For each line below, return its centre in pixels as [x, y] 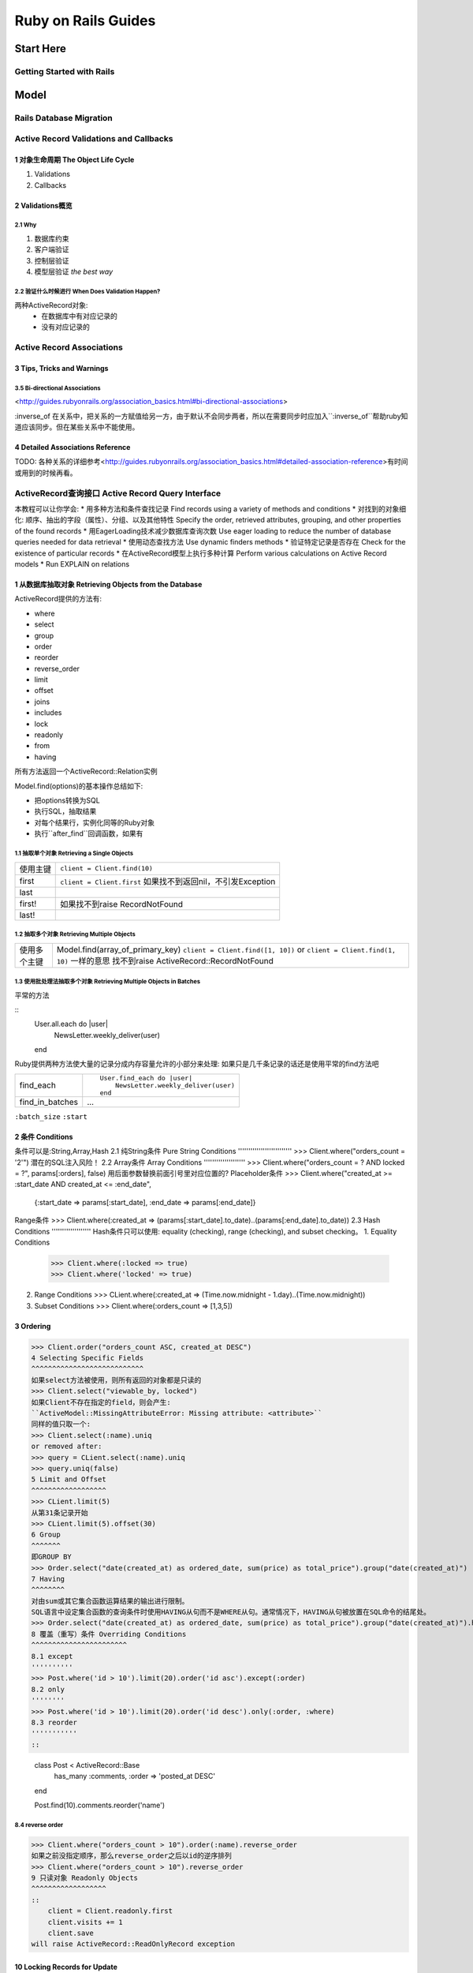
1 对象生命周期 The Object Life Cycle [74, 159]
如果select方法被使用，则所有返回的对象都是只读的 [116, 1380]
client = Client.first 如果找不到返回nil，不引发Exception [168, 882]
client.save [71, 1933]
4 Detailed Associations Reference [73, 447]
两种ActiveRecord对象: [51, 305]
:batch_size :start [51, 1116]
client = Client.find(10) [107, 869]
